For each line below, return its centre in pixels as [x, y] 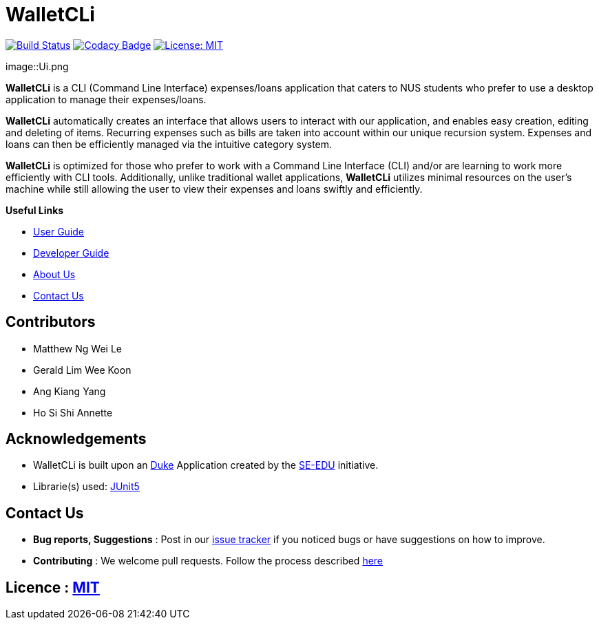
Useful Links [35, 210]
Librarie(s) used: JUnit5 [86, 487]
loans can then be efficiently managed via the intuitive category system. [169, 144]
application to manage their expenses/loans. [106, 99]
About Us [54, 274]
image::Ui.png [37, 66]
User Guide [59, 231]
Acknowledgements [76, 439]
